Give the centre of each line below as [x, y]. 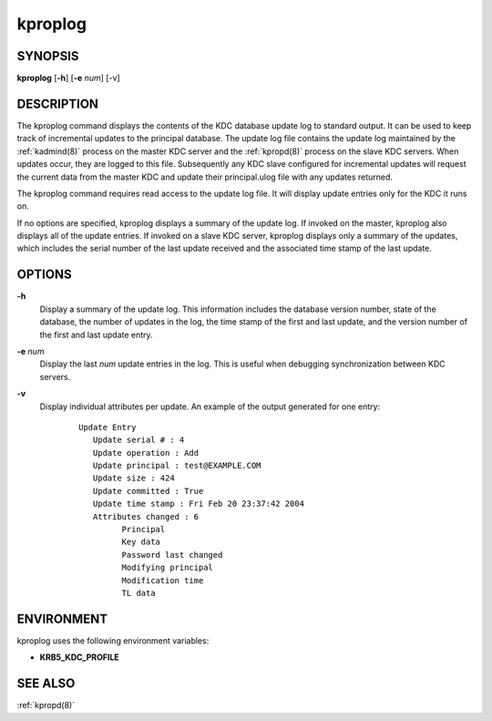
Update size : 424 [133, 478]
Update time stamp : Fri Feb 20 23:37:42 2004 [199, 504]
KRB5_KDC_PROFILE [80, 657]
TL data [138, 593]
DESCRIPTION [58, 103]
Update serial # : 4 [138, 440]
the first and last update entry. [97, 335]
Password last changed [172, 555]
